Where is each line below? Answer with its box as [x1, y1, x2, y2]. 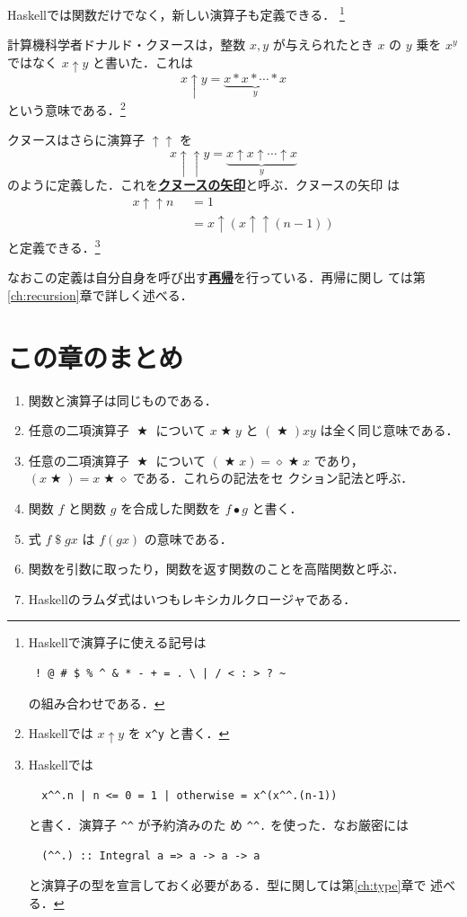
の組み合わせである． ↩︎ [28, 693, 165, 712]
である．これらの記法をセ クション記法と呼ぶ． [132, 468, 414, 487]
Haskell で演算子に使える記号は [28, 633, 207, 652]
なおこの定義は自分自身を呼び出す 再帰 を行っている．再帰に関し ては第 [7, 268, 426, 287]
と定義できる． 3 [7, 236, 101, 256]
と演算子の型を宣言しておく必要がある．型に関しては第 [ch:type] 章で [28, 876, 427, 895]
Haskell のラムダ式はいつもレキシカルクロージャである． [28, 589, 357, 608]
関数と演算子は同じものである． [28, 390, 217, 409]
